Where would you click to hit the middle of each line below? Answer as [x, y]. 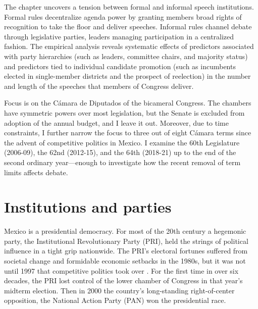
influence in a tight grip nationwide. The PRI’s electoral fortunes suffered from [126, 251]
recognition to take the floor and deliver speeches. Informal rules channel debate [128, 27]
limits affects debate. [36, 172]
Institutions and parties [88, 207]
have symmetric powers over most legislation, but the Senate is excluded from [124, 112]
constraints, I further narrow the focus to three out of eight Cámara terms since [128, 133]
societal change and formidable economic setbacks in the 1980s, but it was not [125, 261]
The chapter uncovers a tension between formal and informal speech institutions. [129, 7]
